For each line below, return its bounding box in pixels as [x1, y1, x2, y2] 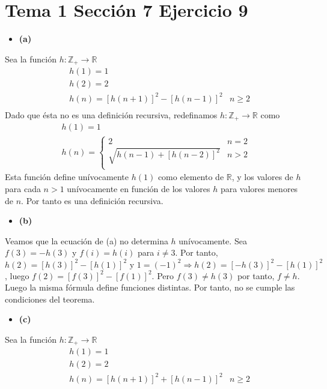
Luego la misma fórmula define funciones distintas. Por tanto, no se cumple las [5, 281, 295, 294]
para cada [5, 182, 41, 195]
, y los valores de [231, 170, 293, 183]
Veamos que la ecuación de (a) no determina [5, 234, 168, 247]
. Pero [151, 269, 174, 282]
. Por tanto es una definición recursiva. [21, 194, 163, 207]
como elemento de [157, 170, 224, 183]
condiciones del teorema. [5, 292, 95, 305]
